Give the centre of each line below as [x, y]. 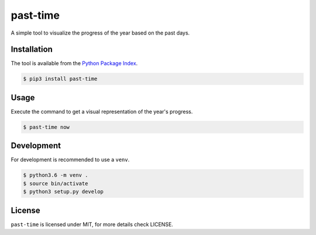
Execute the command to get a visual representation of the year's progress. [102, 111]
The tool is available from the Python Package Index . [74, 63]
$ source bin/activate [56, 183]
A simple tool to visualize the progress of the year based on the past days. [100, 33]
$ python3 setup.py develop [63, 192]
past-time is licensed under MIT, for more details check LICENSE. [92, 224]
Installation [32, 50]
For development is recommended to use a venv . [70, 160]
